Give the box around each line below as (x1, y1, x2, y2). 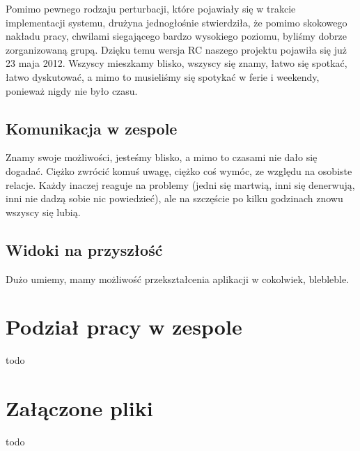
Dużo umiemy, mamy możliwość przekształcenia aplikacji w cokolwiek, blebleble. (6, 271, 350, 286)
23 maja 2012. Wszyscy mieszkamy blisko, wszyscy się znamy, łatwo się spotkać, (6, 56, 347, 70)
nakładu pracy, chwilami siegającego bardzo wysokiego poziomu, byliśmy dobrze (6, 29, 347, 43)
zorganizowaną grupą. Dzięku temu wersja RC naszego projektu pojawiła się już (6, 42, 347, 56)
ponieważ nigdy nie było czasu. (6, 83, 138, 98)
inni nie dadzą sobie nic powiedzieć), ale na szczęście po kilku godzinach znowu (6, 191, 343, 206)
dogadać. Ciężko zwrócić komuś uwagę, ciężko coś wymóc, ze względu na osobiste (6, 163, 352, 178)
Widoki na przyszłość (6, 238, 163, 260)
